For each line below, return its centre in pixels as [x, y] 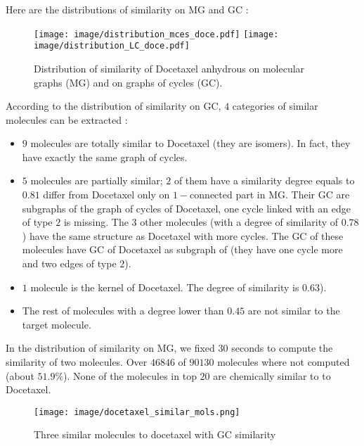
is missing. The [96, 222]
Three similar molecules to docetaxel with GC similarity [155, 434]
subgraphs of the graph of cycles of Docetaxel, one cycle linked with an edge [186, 208]
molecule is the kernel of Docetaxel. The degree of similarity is [165, 287]
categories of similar [275, 106]
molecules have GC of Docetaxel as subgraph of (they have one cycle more [182, 249]
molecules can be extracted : [67, 119]
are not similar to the [294, 311]
